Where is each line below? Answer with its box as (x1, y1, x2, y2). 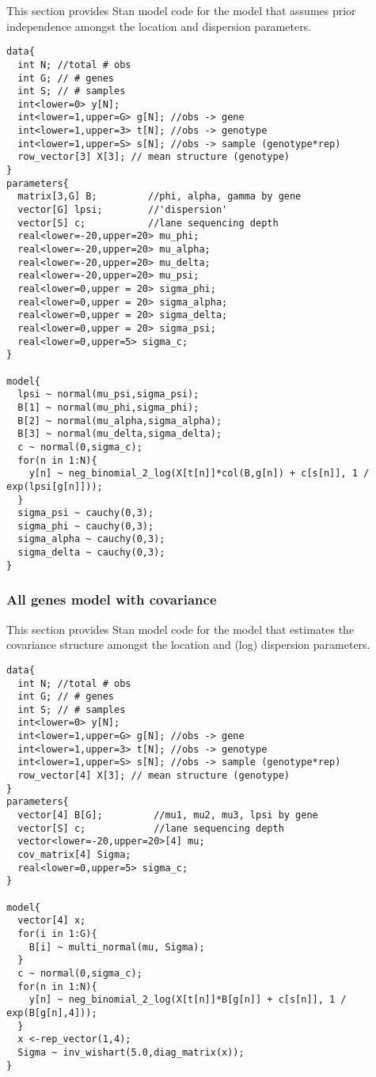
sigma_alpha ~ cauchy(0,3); (17, 533, 165, 545)
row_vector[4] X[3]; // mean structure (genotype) (17, 770, 290, 782)
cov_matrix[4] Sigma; (17, 849, 131, 861)
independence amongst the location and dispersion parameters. (6, 17, 312, 34)
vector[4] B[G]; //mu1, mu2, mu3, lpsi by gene (17, 810, 318, 821)
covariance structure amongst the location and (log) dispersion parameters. (6, 636, 370, 653)
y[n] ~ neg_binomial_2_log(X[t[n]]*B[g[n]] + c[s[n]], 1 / (28, 994, 347, 1006)
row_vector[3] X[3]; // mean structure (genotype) (17, 151, 290, 163)
